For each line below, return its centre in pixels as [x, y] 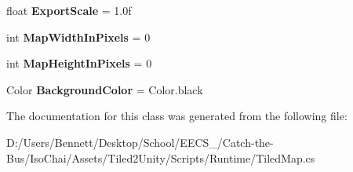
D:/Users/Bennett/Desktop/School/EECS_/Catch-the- [140, 142]
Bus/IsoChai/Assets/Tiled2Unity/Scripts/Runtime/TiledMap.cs [161, 157]
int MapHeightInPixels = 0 [79, 63]
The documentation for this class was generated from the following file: [177, 116]
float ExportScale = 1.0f [69, 10]
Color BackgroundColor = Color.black [105, 89]
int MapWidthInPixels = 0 [78, 37]
